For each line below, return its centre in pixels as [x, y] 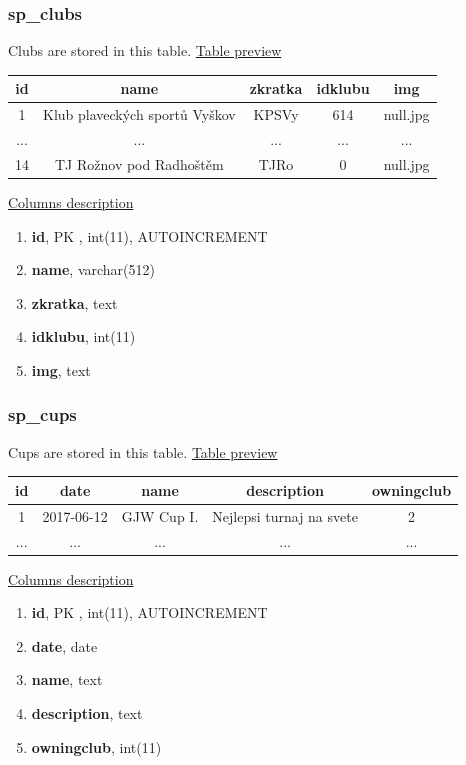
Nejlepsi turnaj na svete [285, 515]
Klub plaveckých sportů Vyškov [139, 114]
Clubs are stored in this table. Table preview [145, 50]
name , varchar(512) [93, 269]
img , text [61, 369]
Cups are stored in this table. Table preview [143, 451]
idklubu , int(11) [83, 336]
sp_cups [42, 414]
